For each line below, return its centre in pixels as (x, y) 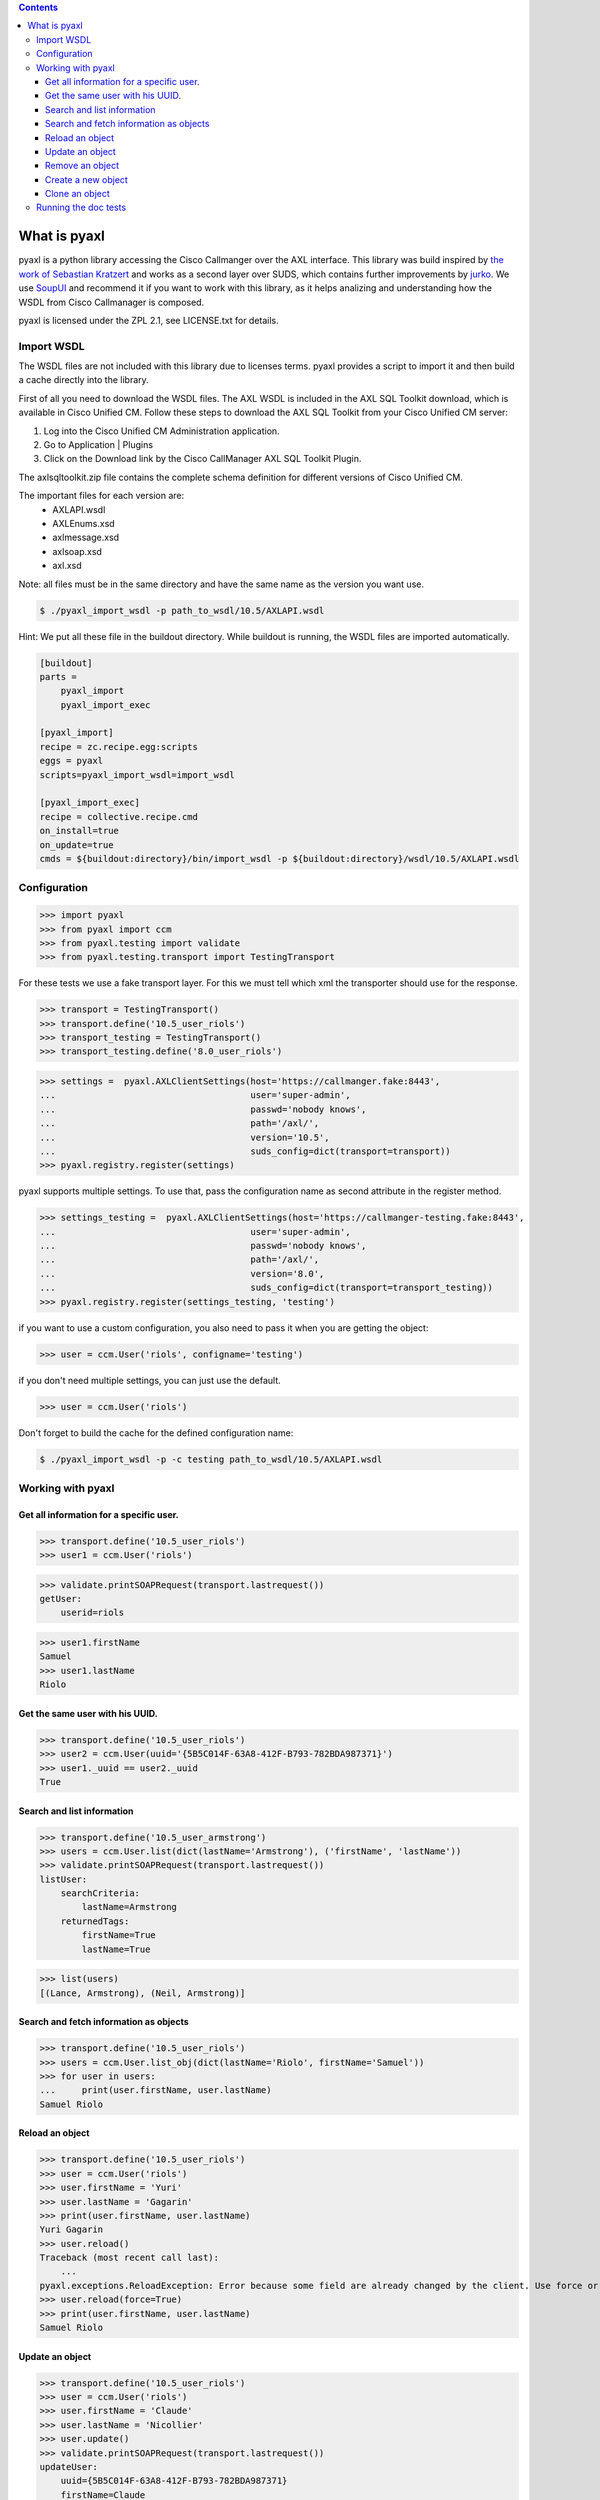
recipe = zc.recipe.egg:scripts (119, 746)
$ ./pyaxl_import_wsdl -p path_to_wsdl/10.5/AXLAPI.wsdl (182, 610)
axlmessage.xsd (86, 537)
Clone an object (77, 194)
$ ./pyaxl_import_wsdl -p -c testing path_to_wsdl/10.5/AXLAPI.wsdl (211, 1459)
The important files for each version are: (101, 496)
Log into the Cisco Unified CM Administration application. (161, 431)
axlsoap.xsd (77, 551)
